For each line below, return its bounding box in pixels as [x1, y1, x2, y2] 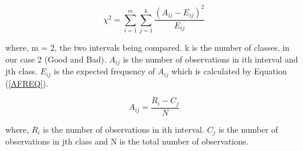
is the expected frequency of [54, 65, 155, 77]
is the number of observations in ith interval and [123, 52, 298, 65]
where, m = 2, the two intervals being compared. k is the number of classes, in [5, 41, 290, 54]
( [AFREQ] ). [5, 77, 48, 89]
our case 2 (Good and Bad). [5, 52, 107, 65]
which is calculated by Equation [171, 65, 287, 77]
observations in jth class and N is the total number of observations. [5, 135, 249, 147]
